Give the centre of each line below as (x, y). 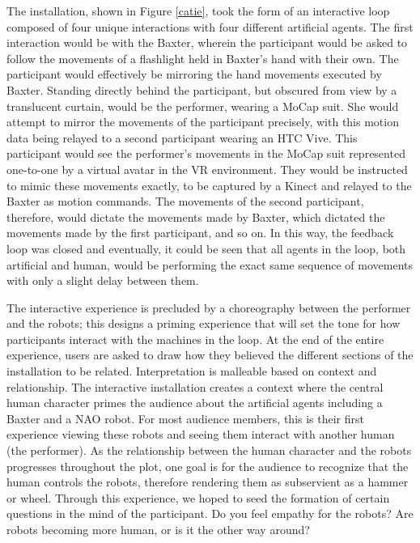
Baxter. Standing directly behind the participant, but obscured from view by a (202, 89)
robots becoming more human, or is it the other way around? (158, 529)
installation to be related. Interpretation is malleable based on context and (192, 371)
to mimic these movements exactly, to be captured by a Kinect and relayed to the (209, 185)
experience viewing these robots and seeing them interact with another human (201, 434)
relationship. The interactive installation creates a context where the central (195, 386)
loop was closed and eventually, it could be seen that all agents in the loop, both (206, 248)
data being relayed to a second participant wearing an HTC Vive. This (182, 137)
